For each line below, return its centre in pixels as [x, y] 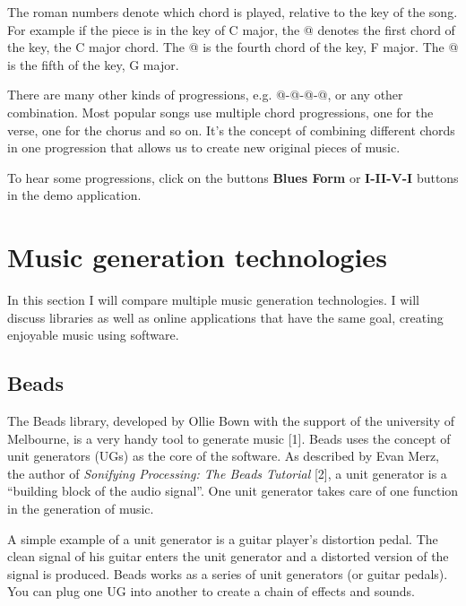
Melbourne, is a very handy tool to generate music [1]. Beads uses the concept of [229, 438]
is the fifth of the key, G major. [93, 64]
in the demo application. [74, 195]
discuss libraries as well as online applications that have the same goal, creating [225, 317]
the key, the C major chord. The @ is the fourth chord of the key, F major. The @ [233, 47]
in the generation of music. [81, 509]
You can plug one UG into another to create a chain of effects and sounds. [211, 591]
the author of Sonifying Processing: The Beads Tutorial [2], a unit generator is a [227, 473]
